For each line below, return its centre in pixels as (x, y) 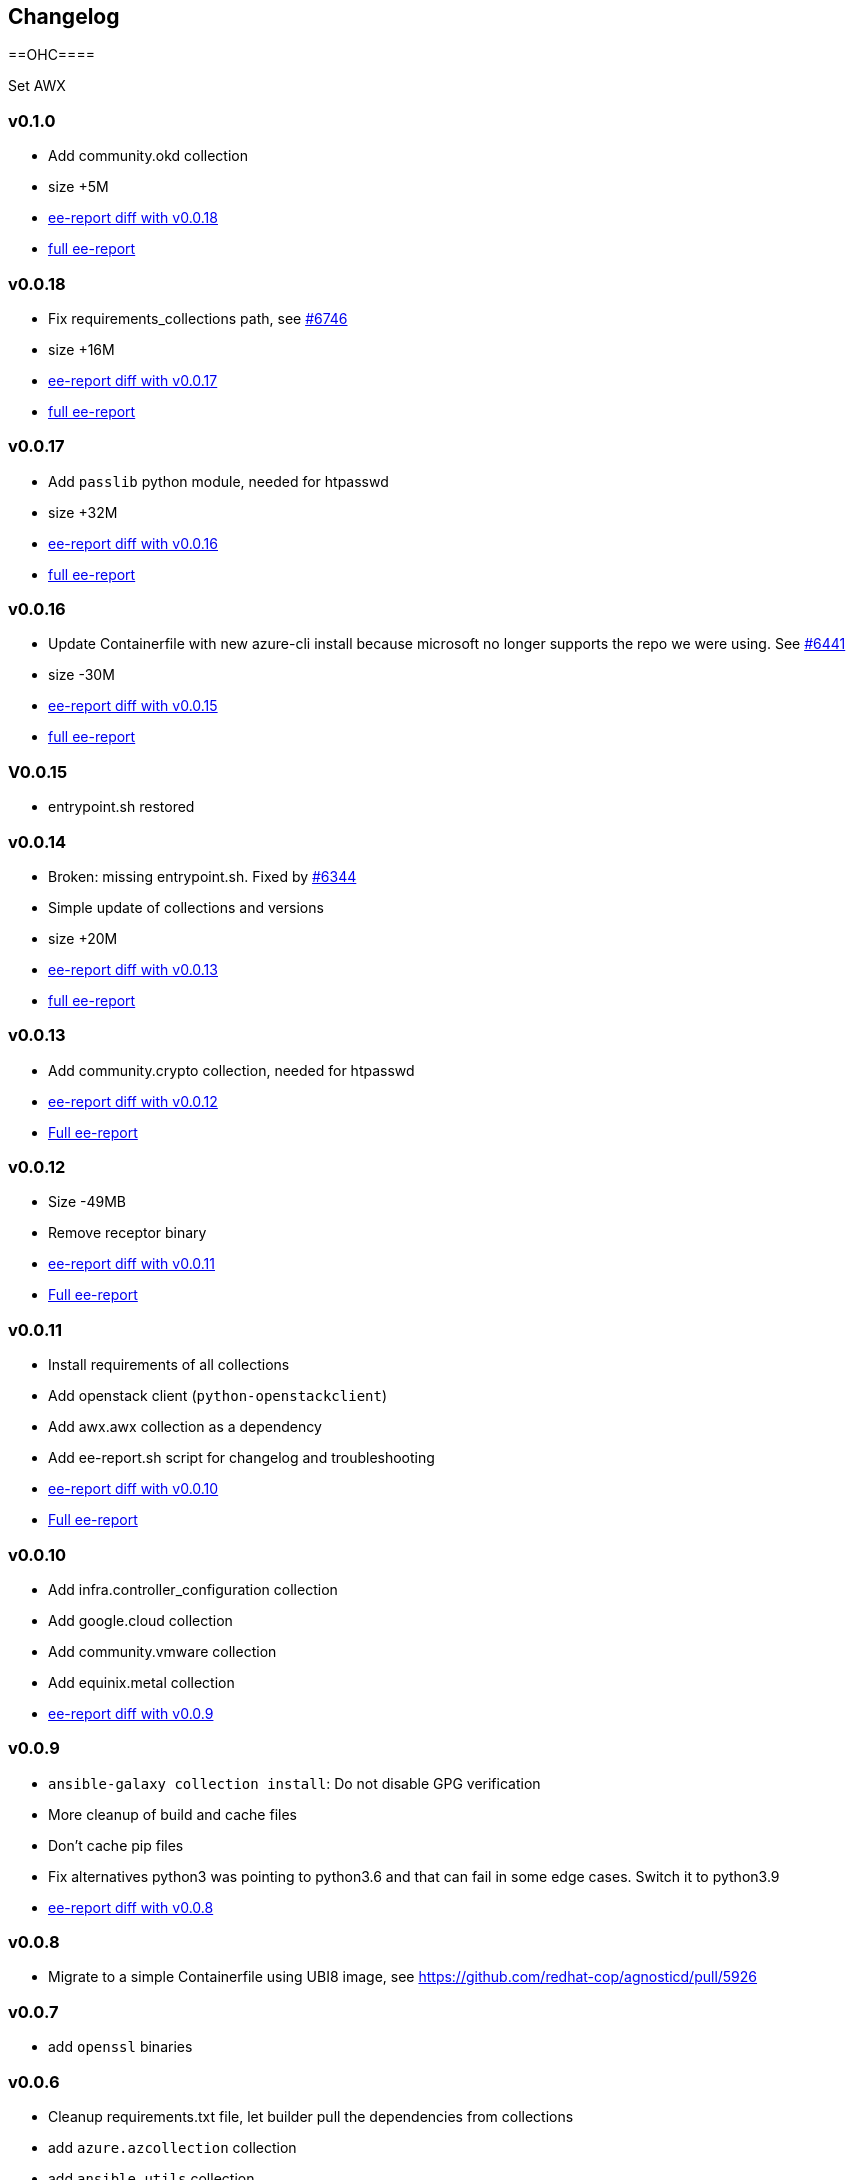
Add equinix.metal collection (141, 1682)
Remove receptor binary (127, 1233)
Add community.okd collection (148, 156)
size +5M (78, 187)
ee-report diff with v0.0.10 (133, 1489)
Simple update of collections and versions (186, 907)
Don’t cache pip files (116, 1845)
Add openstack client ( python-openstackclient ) (218, 1396)
